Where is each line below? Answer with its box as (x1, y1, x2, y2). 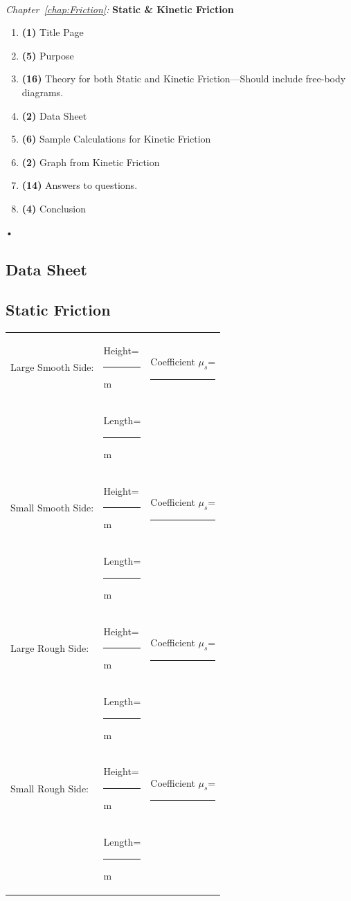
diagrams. (21, 84, 64, 99)
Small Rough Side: (10, 781, 89, 795)
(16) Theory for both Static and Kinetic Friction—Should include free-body (21, 71, 346, 86)
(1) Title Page (21, 25, 84, 39)
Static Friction (6, 299, 111, 320)
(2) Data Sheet (21, 108, 87, 122)
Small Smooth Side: (10, 500, 94, 515)
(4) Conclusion (21, 201, 87, 215)
